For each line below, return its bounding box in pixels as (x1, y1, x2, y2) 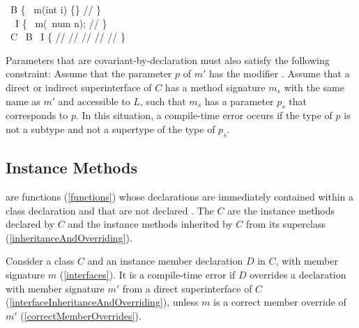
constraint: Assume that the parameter (6, 66, 172, 81)
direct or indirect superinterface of (6, 79, 152, 94)
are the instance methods (227, 203, 335, 217)
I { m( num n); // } (15, 15, 107, 30)
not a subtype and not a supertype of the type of (6, 121, 215, 136)
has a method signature (165, 79, 266, 94)
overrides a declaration (250, 267, 346, 281)
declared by (6, 217, 55, 231)
